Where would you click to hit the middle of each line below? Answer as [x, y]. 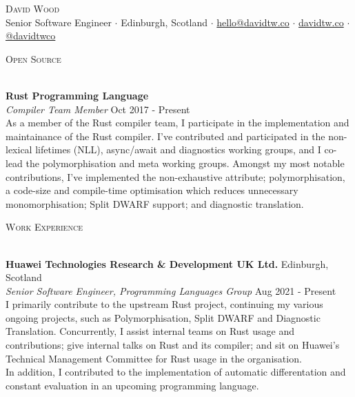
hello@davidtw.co [253, 22]
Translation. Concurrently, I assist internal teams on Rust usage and [150, 331]
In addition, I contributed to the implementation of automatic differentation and [176, 372]
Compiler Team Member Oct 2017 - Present [98, 109]
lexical [19, 149]
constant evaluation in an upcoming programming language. [132, 385]
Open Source [33, 58]
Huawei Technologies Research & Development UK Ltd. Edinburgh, [167, 263]
